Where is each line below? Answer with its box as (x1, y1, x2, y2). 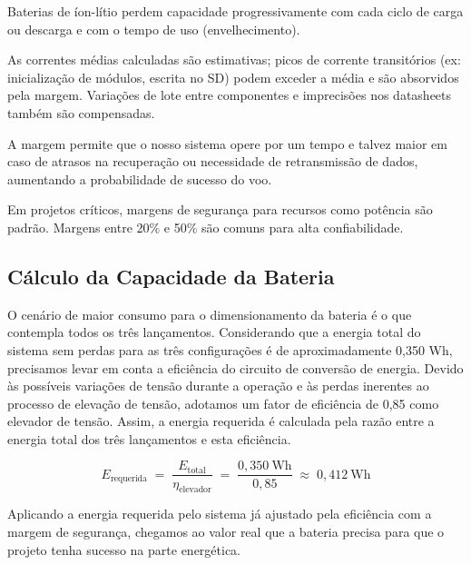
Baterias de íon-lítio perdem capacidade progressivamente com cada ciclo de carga (7, 2, 464, 20)
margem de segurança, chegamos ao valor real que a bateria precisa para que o (7, 521, 445, 540)
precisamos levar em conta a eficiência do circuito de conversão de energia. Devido (7, 358, 464, 377)
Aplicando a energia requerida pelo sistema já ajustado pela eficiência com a (7, 504, 432, 523)
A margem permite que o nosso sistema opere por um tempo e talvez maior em (7, 134, 447, 153)
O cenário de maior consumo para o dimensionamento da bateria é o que (7, 304, 412, 323)
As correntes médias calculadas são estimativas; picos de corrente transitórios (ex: (7, 50, 461, 69)
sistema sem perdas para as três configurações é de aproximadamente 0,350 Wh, (7, 340, 453, 359)
